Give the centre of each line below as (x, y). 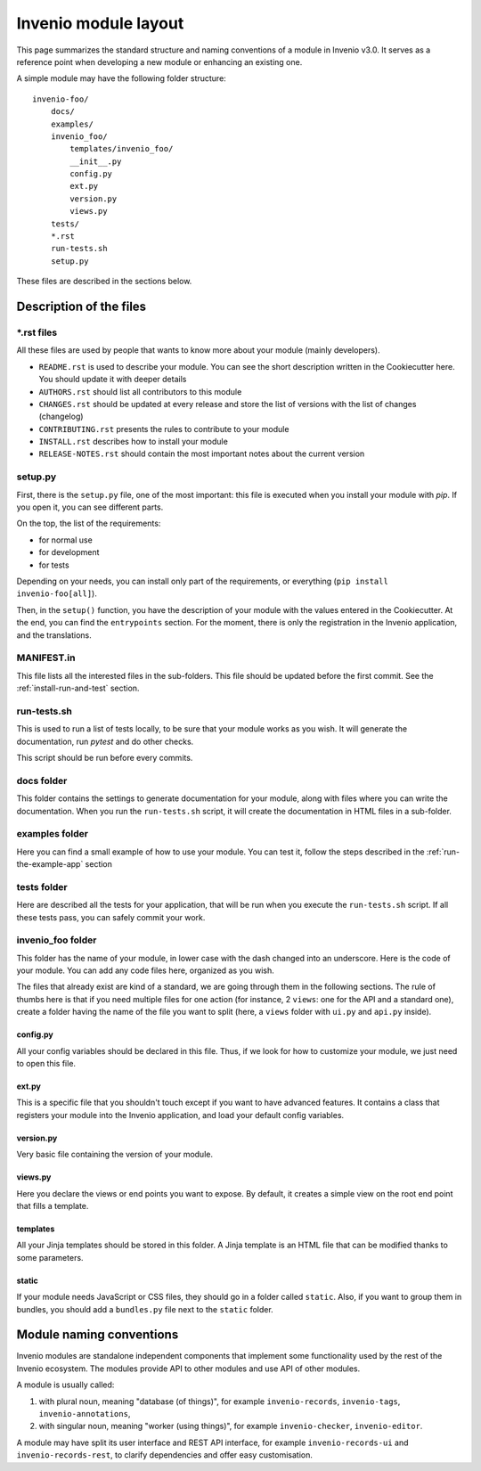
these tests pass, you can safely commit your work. (111, 917)
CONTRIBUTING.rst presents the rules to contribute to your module (164, 429)
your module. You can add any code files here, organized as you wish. (146, 970)
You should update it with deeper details (113, 380)
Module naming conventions (98, 1335)
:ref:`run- (443, 852)
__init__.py (96, 161)
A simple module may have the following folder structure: (121, 78)
